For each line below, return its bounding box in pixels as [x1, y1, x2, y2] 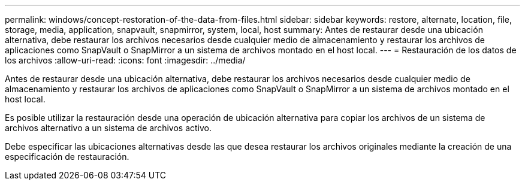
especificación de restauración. [5, 151, 129, 162]
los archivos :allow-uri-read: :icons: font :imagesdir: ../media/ [5, 55, 246, 65]
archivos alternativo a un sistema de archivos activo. [5, 123, 212, 133]
